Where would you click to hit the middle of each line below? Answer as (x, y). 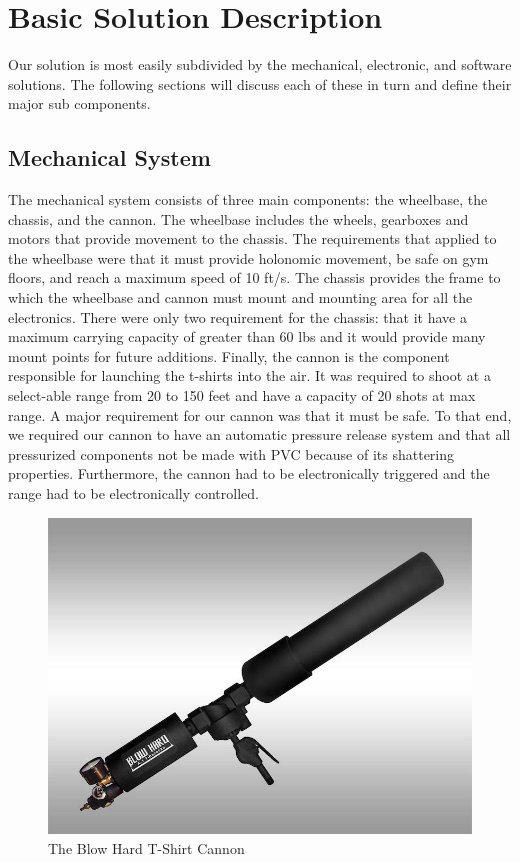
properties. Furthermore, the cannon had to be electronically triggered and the (249, 473)
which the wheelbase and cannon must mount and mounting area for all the (240, 297)
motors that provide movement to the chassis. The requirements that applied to (252, 238)
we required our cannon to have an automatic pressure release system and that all (259, 434)
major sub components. (79, 103)
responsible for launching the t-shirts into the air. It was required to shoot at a (249, 375)
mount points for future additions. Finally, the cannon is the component (229, 355)
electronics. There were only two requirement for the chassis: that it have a (237, 316)
